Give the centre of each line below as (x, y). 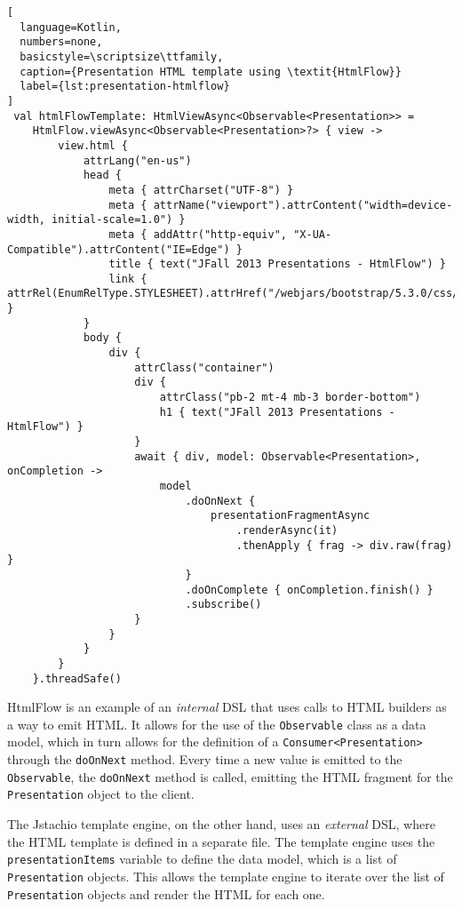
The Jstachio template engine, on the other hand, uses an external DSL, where (221, 824)
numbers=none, (61, 42)
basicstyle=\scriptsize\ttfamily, (122, 56)
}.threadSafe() (77, 678)
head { (102, 175)
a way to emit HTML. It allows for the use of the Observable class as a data (217, 724)
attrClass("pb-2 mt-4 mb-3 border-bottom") (290, 398)
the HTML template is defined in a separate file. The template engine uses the (221, 841)
